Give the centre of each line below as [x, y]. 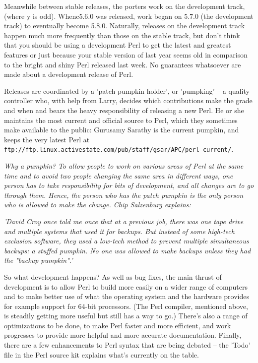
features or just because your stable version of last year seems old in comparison [126, 54]
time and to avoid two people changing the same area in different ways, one [119, 175]
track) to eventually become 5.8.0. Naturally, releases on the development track [125, 26]
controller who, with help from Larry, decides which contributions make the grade [128, 100]
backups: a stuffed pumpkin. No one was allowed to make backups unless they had [128, 250]
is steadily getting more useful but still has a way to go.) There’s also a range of [126, 316]
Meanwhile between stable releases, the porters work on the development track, [125, 6]
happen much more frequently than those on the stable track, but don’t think [122, 35]
